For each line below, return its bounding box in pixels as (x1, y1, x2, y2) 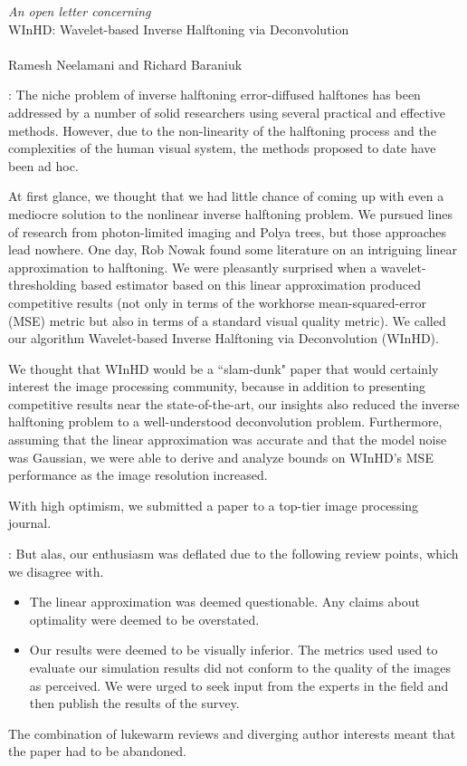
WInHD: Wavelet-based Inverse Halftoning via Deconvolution (8, 19, 349, 38)
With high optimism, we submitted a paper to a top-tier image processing (8, 495, 419, 514)
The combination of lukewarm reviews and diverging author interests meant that (8, 723, 456, 742)
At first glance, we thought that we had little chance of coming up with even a (8, 187, 444, 206)
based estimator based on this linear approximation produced (81, 275, 422, 294)
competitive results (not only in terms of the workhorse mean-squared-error (8, 292, 426, 311)
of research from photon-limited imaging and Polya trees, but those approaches (8, 222, 447, 241)
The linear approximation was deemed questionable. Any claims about (29, 592, 420, 611)
